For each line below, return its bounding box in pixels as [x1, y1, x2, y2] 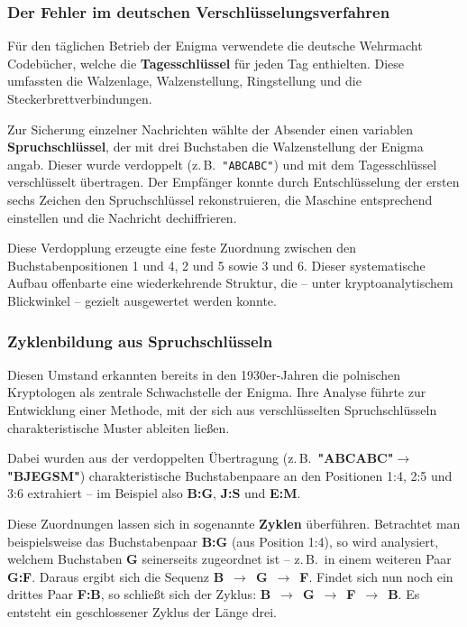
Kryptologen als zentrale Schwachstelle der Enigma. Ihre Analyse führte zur [7, 383, 426, 401]
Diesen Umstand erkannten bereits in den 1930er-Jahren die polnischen [7, 364, 401, 383]
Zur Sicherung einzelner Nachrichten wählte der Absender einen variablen [7, 119, 413, 138]
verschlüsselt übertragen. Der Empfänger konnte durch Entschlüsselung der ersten [7, 172, 460, 191]
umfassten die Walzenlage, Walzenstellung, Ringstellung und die [7, 71, 362, 90]
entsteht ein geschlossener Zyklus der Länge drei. [7, 602, 277, 621]
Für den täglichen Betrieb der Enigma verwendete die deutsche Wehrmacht [7, 36, 423, 55]
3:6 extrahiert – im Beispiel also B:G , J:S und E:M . [7, 484, 301, 503]
